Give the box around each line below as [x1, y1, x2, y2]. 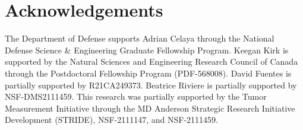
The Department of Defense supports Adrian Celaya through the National [5, 32, 274, 45]
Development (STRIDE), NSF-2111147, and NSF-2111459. [5, 113, 218, 126]
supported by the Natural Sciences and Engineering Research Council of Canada [5, 55, 298, 68]
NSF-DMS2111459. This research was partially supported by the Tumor [5, 90, 267, 103]
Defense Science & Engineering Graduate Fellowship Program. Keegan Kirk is [5, 43, 289, 56]
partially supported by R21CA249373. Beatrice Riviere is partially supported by [5, 78, 297, 91]
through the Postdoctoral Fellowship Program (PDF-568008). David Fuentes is [5, 66, 292, 79]
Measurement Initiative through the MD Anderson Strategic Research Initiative [5, 102, 295, 114]
